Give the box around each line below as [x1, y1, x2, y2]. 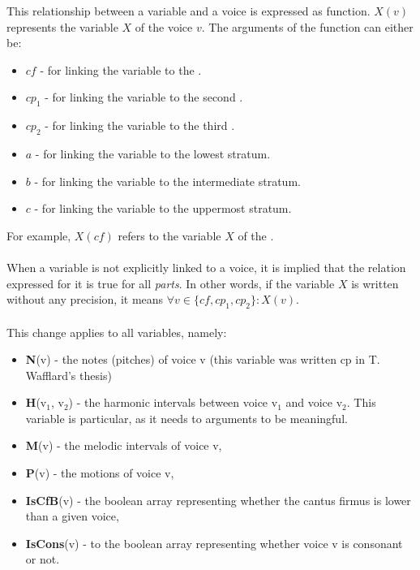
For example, [6, 227, 71, 244]
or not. [25, 551, 60, 568]
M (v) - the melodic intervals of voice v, [25, 437, 222, 454]
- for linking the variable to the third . [45, 117, 235, 134]
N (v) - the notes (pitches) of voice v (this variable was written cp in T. [25, 351, 380, 368]
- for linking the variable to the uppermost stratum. [34, 200, 292, 217]
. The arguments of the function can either [201, 18, 414, 35]
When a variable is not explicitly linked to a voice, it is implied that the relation [6, 258, 406, 275]
